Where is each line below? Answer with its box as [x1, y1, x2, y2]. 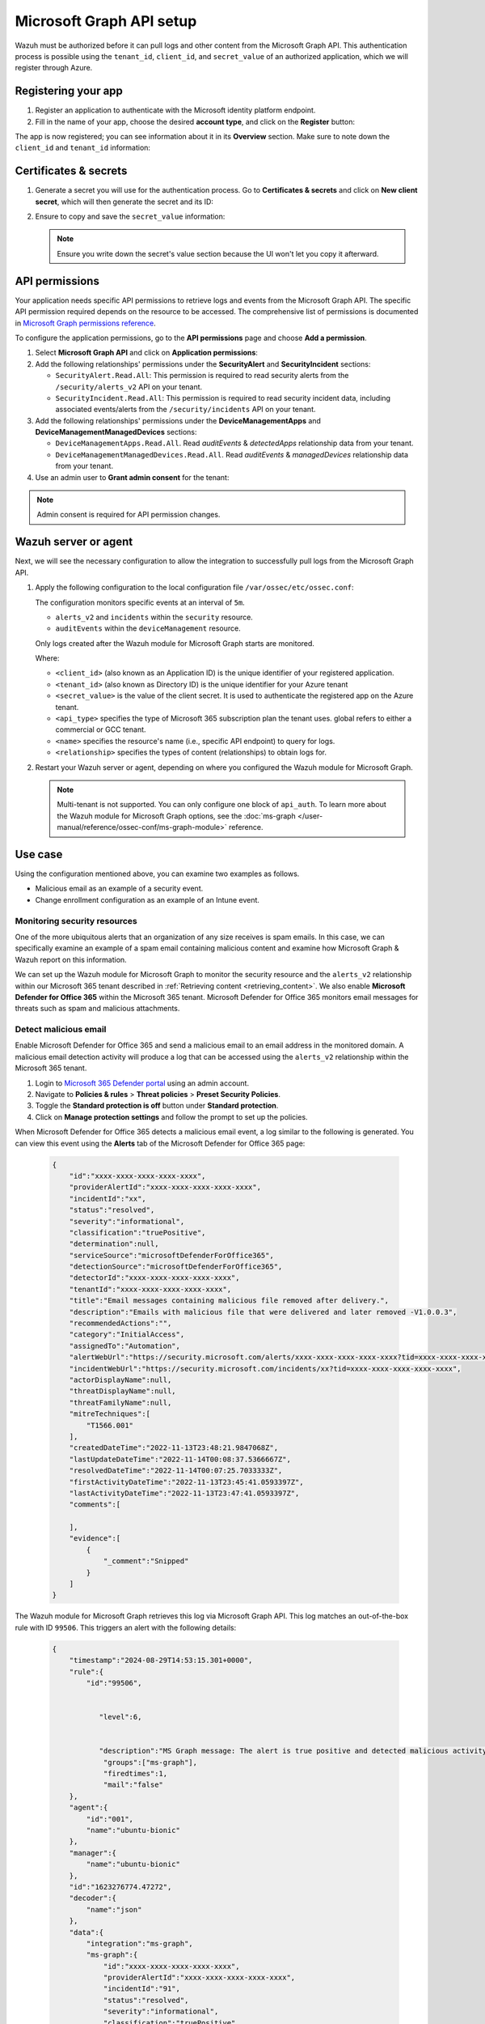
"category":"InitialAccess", [69, 1330, 185, 1339]
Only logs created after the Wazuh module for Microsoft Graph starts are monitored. [35, 638, 315, 648]
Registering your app [15, 84, 123, 98]
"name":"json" [86, 1905, 142, 1914]
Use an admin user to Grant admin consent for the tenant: [35, 472, 230, 482]
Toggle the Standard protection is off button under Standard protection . [35, 1101, 279, 1111]
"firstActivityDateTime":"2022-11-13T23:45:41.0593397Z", [69, 1478, 304, 1486]
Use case [15, 847, 63, 861]
